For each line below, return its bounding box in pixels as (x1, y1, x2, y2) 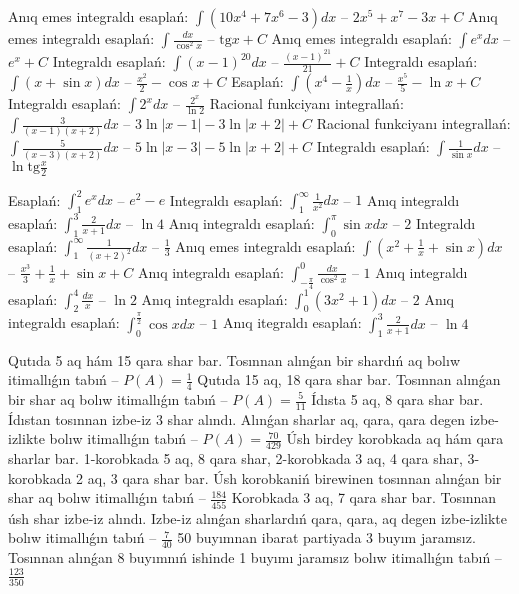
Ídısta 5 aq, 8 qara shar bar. (311, 389, 484, 409)
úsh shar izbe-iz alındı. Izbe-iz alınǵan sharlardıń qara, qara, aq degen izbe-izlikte (8, 507, 508, 528)
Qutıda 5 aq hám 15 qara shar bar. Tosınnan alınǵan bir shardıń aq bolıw (8, 349, 461, 370)
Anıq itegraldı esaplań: (222, 312, 362, 333)
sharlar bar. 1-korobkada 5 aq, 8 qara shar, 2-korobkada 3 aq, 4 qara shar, (8, 448, 463, 469)
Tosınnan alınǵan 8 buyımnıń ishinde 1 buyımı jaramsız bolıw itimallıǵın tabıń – (8, 547, 502, 568)
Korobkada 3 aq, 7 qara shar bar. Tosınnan (231, 487, 497, 508)
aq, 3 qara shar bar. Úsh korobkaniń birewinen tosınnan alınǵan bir (87, 467, 502, 488)
